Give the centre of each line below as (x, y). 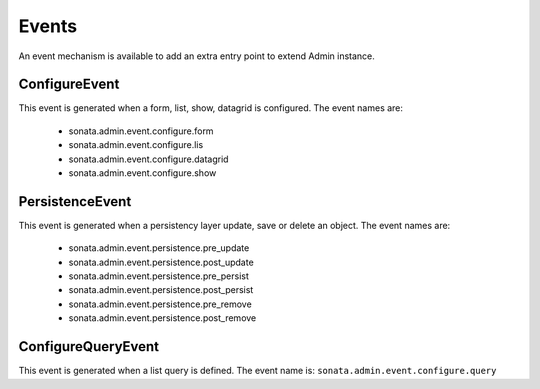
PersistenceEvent (75, 201)
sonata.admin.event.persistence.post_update (161, 262)
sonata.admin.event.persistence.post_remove (162, 318)
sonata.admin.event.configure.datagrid (148, 159)
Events (48, 26)
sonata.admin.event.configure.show (142, 173)
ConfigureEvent (69, 84)
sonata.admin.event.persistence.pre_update (159, 248)
